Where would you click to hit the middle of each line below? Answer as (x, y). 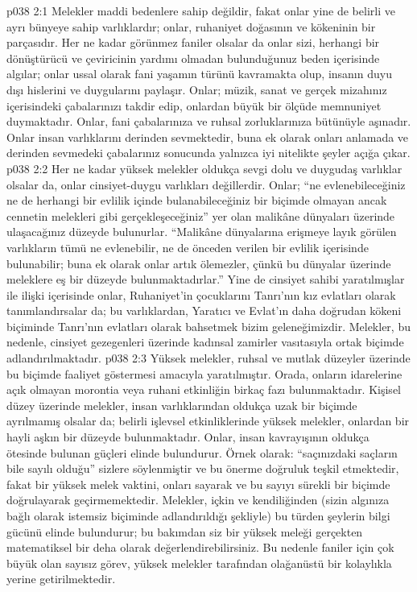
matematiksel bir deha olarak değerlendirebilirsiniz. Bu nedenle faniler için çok (200, 547)
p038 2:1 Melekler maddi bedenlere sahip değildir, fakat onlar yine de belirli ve (201, 10)
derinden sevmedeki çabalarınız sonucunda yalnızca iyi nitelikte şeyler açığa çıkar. (208, 153)
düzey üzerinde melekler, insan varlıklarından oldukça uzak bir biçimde (182, 405)
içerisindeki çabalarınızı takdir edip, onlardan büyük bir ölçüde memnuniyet (194, 105)
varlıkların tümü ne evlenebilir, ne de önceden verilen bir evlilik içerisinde (188, 247)
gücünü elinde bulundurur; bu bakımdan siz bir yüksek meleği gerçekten (185, 531)
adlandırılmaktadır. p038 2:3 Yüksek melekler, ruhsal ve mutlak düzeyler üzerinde (208, 358)
